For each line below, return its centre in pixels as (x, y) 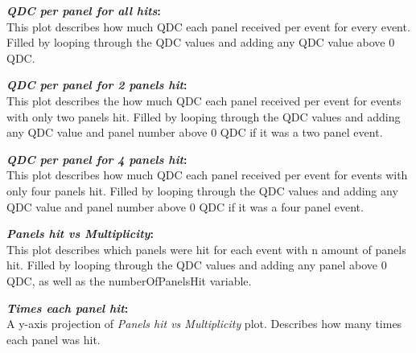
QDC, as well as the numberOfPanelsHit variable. (129, 280)
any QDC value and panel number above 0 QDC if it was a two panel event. (195, 132)
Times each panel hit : (68, 308)
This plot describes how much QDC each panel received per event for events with (207, 175)
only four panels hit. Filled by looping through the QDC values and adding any (202, 190)
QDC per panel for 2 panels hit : (97, 85)
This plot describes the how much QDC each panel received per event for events (204, 100)
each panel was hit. (54, 339)
